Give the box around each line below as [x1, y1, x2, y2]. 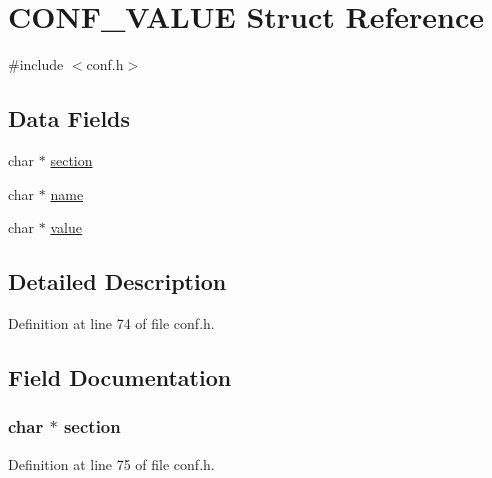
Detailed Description [8, 266, 227, 297]
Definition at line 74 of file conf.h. [8, 312, 215, 333]
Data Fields [8, 103, 131, 134]
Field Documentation [8, 361, 232, 392]
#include [8, 54, 64, 75]
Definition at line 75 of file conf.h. [8, 453, 215, 474]
